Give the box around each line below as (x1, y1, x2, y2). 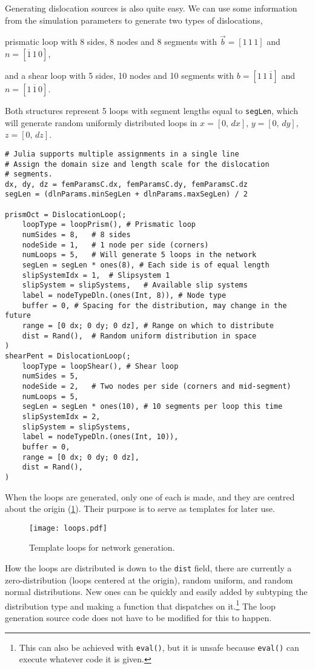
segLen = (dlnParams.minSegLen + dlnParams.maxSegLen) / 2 (5, 190, 248, 199)
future (5, 311, 31, 320)
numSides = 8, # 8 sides (22, 230, 131, 240)
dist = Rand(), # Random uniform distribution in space (22, 331, 257, 340)
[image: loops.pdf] (29, 523, 107, 533)
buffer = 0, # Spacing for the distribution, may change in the (22, 301, 287, 310)
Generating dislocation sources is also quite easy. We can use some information (5, 2, 297, 14)
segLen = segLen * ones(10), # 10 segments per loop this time (22, 402, 283, 411)
